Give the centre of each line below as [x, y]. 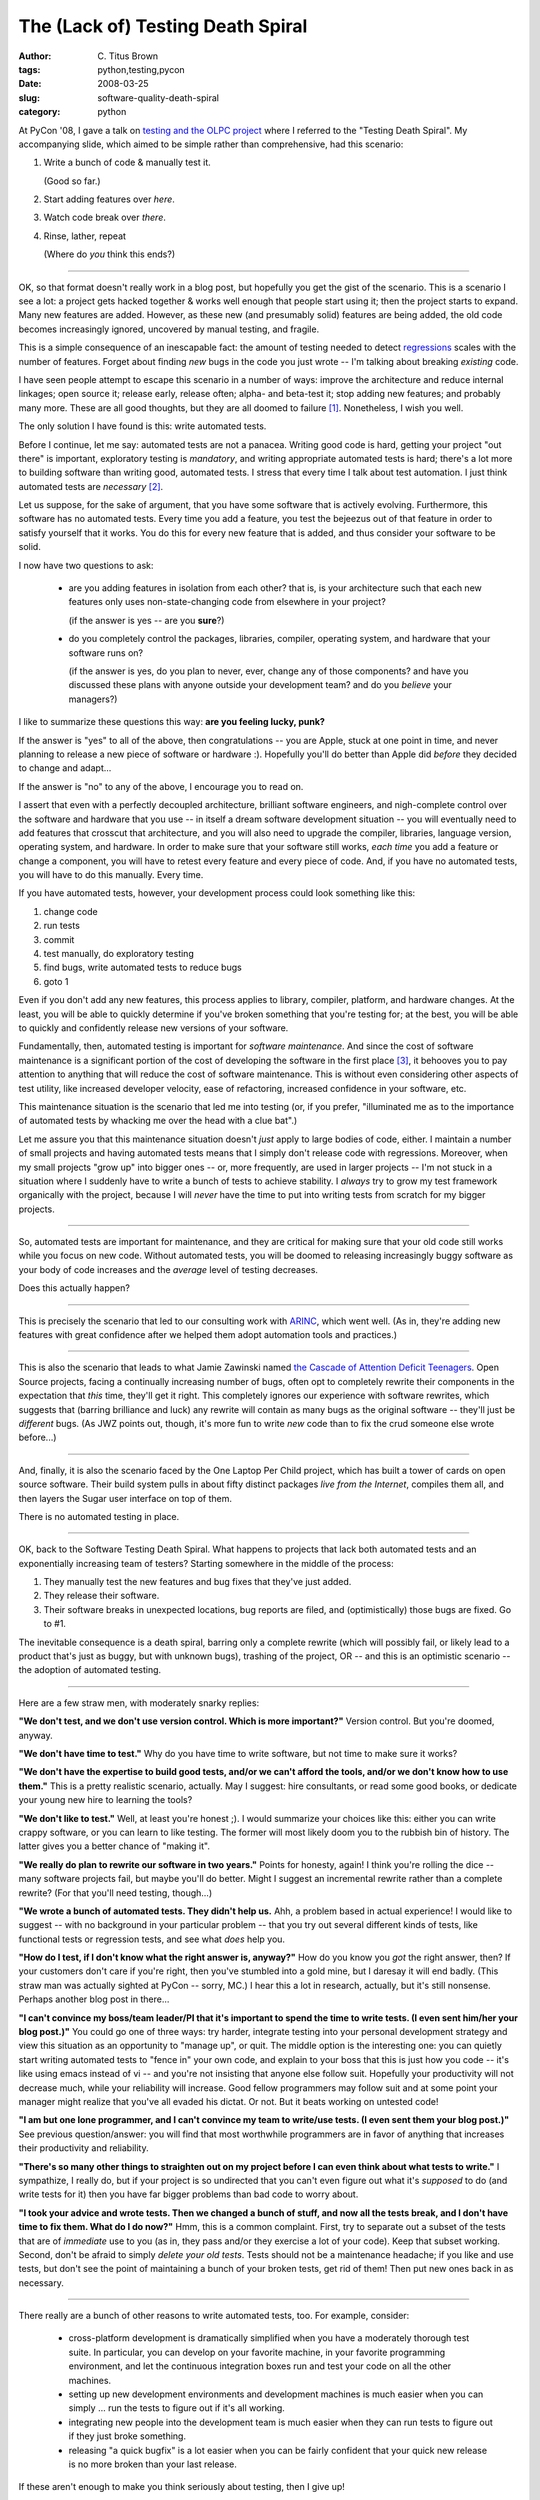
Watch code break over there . [105, 217]
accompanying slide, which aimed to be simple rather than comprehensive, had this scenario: [211, 144]
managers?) [93, 699]
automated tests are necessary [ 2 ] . [91, 486]
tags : [29, 69]
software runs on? [106, 652]
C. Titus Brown [128, 56]
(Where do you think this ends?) [109, 254]
